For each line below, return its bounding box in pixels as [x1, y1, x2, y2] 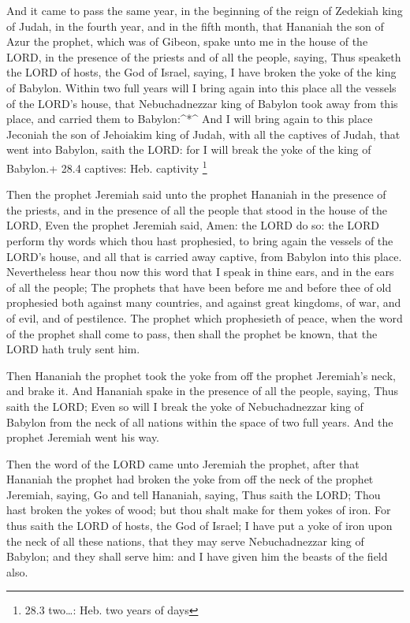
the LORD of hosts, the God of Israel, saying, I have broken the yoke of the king [6, 64, 397, 80]
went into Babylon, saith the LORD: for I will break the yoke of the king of [6, 141, 371, 158]
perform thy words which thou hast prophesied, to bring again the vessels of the [6, 232, 393, 248]
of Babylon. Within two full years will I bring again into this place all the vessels [6, 79, 397, 95]
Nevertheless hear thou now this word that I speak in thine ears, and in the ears [6, 263, 394, 280]
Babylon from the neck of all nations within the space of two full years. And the [6, 413, 393, 430]
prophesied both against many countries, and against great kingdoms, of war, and [6, 294, 401, 311]
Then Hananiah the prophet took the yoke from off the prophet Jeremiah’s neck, [6, 367, 396, 383]
